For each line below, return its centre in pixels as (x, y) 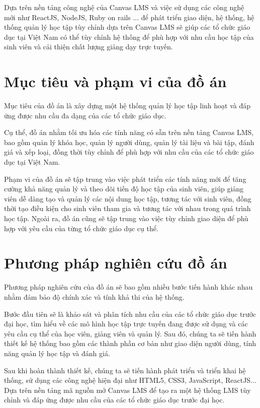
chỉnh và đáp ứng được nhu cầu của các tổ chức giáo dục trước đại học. (114, 400)
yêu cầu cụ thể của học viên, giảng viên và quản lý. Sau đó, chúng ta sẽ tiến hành (130, 333)
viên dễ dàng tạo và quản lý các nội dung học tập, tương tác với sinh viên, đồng (128, 198)
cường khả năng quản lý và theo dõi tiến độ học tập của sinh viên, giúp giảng (124, 189)
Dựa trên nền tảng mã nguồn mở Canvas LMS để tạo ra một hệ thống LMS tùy (127, 390)
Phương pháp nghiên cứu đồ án (116, 263)
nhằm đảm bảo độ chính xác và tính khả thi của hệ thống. (94, 296)
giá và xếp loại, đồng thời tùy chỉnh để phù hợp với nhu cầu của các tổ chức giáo (129, 152)
